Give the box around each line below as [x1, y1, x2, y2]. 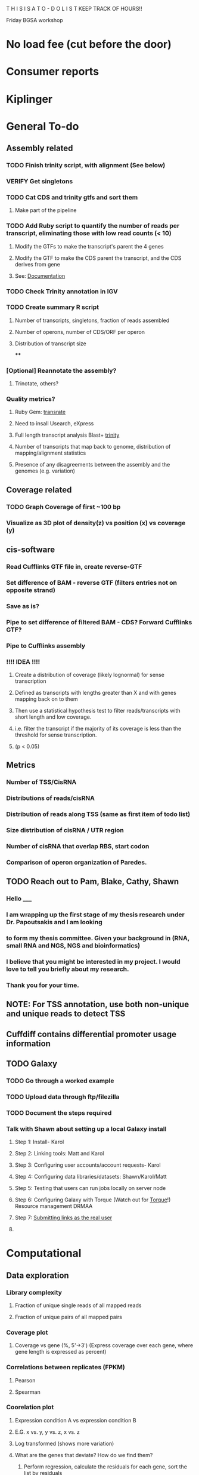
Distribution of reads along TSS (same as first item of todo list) [6, 810, 191, 818]
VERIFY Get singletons [6, 177, 73, 185]
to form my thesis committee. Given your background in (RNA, [6, 934, 189, 942]
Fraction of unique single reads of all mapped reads [14, 1302, 142, 1309]
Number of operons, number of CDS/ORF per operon [14, 328, 145, 335]
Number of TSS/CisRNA [6, 778, 77, 786]
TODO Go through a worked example [6, 1077, 114, 1085]
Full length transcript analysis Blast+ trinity [14, 431, 120, 438]
